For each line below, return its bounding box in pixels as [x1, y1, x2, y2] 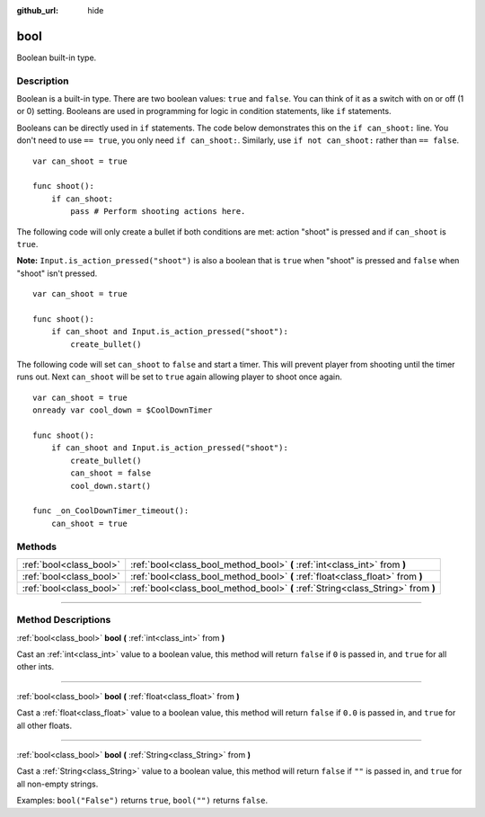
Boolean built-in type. [16, 52, 97, 63]
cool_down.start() [70, 481, 152, 491]
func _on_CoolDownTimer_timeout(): [32, 506, 190, 516]
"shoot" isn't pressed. [16, 268, 98, 279]
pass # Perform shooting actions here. [70, 207, 246, 217]
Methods [16, 540, 57, 553]
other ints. [16, 662, 55, 672]
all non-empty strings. [16, 778, 99, 789]
